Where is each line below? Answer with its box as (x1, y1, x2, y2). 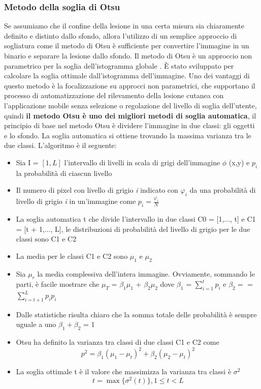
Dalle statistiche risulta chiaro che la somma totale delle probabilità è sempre (16, 309, 257, 319)
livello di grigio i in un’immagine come (16, 196, 136, 206)
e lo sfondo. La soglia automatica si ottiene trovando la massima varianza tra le (4, 130, 251, 140)
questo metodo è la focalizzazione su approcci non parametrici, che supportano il (4, 80, 255, 91)
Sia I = (16, 157, 39, 167)
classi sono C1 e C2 (16, 233, 77, 244)
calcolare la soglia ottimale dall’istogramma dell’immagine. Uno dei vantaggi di (4, 70, 250, 81)
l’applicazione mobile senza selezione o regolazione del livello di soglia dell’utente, (4, 100, 257, 110)
